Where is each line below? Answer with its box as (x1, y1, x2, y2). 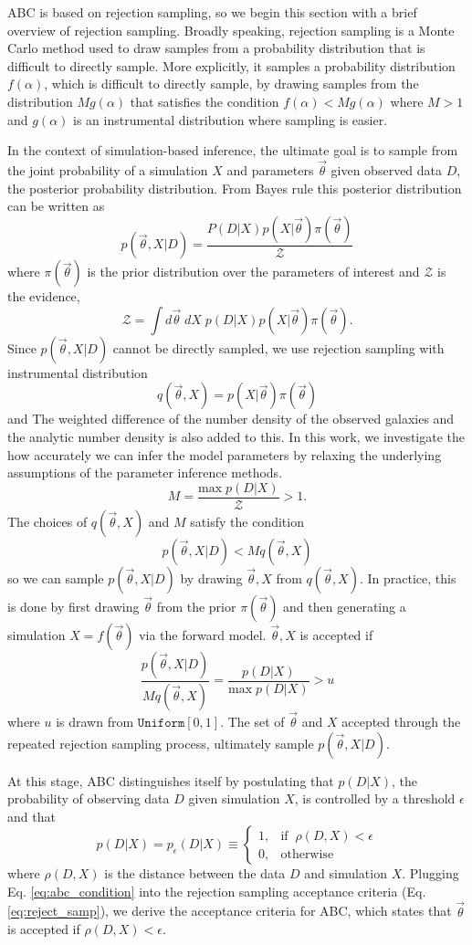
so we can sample (7, 568, 104, 587)
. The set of (220, 711, 285, 730)
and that (7, 806, 56, 825)
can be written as (7, 196, 105, 215)
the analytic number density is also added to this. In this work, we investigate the (7, 426, 466, 446)
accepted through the (341, 711, 461, 730)
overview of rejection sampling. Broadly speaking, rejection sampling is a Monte (7, 20, 455, 39)
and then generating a (283, 596, 406, 615)
